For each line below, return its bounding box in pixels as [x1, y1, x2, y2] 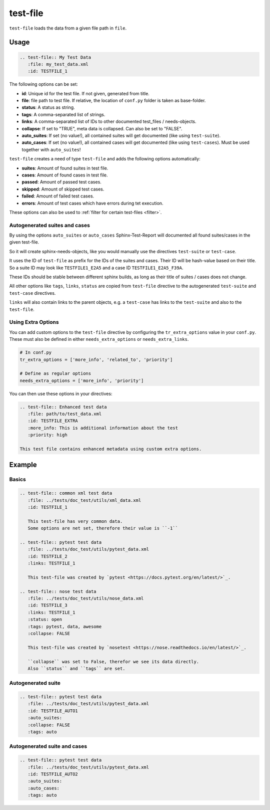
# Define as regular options [19, 371, 91, 376]
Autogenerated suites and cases [9, 222, 90, 229]
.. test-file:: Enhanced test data [19, 404, 107, 410]
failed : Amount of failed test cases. [21, 193, 94, 199]
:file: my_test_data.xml [27, 61, 88, 67]
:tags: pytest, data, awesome [27, 624, 102, 629]
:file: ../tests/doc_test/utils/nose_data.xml [27, 595, 144, 601]
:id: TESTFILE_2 [27, 553, 67, 559]
